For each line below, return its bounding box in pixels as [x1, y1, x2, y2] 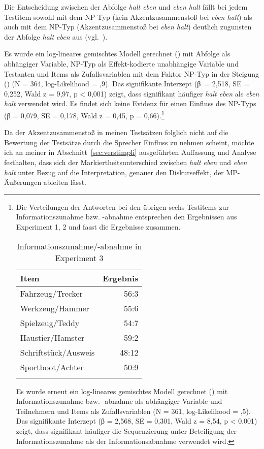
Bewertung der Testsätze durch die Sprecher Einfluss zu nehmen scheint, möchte [4, 137, 254, 147]
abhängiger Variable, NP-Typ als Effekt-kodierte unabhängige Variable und [4, 58, 239, 69]
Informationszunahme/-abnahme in [16, 240, 142, 252]
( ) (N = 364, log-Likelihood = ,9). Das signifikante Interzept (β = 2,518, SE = [4, 78, 250, 89]
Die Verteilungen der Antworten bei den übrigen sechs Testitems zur [16, 201, 229, 212]
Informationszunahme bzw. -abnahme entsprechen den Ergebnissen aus [16, 211, 237, 222]
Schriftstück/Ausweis [20, 346, 95, 358]
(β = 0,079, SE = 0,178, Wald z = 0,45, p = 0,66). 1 [4, 108, 164, 120]
